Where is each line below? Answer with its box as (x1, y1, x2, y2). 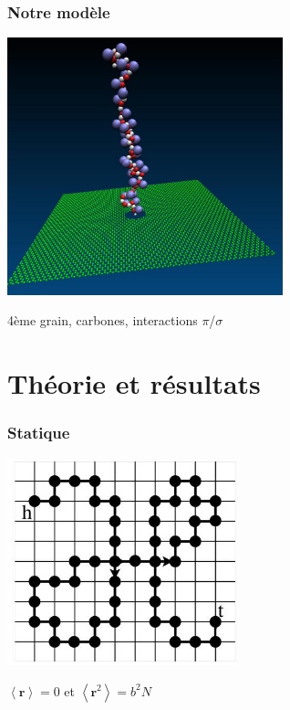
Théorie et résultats (7, 365, 261, 402)
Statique (7, 421, 70, 444)
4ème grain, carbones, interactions (7, 311, 198, 330)
